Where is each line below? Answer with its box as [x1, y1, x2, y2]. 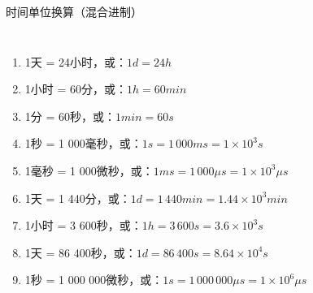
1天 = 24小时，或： [24, 53, 128, 70]
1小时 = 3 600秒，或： [24, 217, 142, 234]
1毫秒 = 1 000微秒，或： [24, 162, 154, 179]
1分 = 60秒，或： [24, 107, 116, 124]
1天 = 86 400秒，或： [24, 243, 137, 261]
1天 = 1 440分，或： [24, 189, 131, 206]
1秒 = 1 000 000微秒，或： [24, 271, 163, 288]
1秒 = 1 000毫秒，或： [24, 135, 142, 152]
